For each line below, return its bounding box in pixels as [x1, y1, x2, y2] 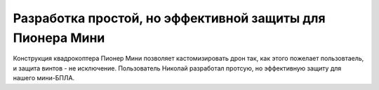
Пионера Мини [13, 30, 105, 45]
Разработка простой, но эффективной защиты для [13, 10, 326, 26]
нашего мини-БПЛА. [13, 74, 75, 82]
